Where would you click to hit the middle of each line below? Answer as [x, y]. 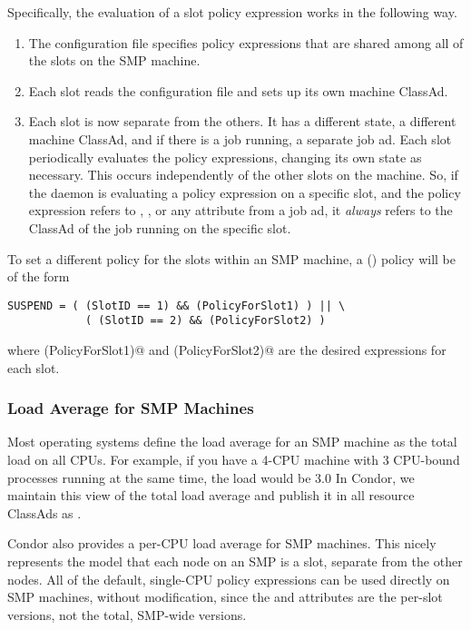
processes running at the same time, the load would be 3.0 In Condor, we [211, 477]
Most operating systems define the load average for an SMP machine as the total [232, 442]
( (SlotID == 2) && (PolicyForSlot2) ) [205, 321]
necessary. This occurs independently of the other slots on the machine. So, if [243, 175]
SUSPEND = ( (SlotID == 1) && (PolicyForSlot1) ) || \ [177, 305]
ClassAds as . [44, 512]
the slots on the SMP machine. [114, 60]
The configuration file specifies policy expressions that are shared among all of [246, 42]
